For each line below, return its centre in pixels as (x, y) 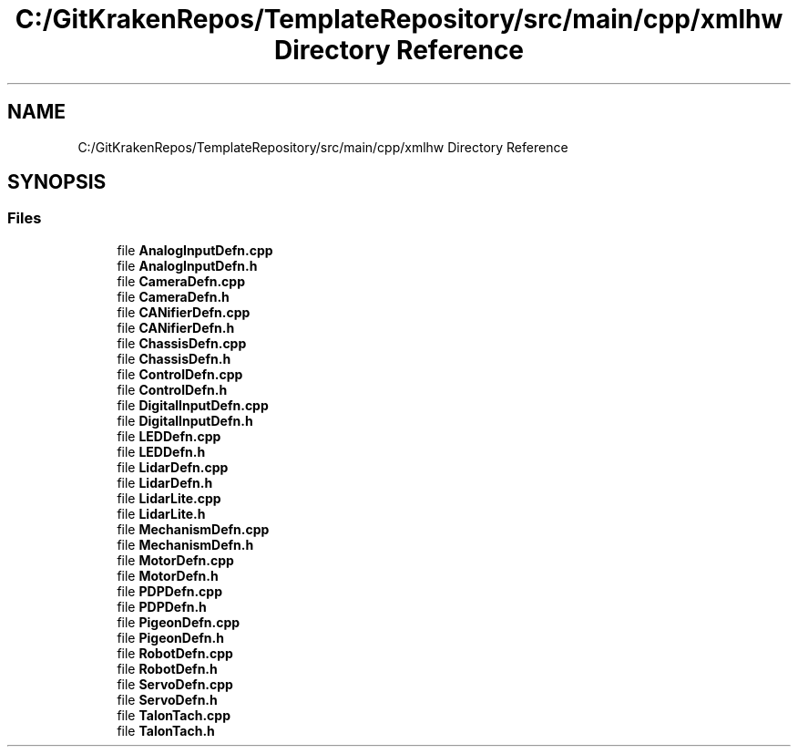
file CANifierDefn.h (176, 327)
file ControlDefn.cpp (180, 374)
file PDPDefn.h (162, 606)
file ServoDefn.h (167, 699)
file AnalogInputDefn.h (187, 265)
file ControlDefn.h (172, 389)
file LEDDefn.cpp (169, 436)
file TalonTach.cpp (174, 715)
